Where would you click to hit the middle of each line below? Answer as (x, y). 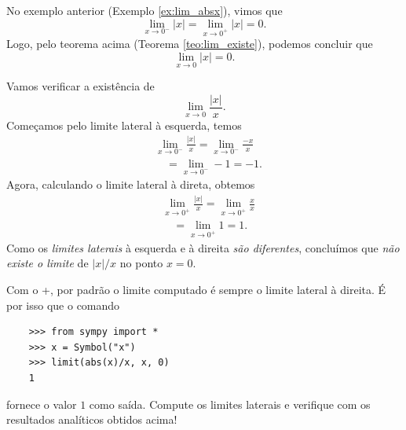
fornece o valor (42, 404)
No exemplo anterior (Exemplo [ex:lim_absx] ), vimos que (144, 10)
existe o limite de (48, 263)
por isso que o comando (63, 305)
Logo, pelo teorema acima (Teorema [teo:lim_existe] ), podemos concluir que (190, 44)
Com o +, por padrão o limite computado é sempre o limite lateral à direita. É (196, 289)
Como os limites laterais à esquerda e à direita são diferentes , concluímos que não (203, 247)
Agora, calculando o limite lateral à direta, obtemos (131, 184)
